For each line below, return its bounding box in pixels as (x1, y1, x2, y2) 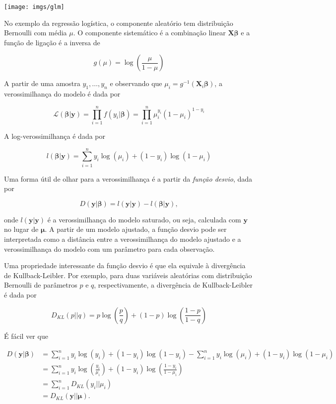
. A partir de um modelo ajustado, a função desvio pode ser (45, 224, 227, 234)
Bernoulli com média (4, 27, 67, 38)
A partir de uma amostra (4, 78, 80, 89)
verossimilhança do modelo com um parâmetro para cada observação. (4, 243, 215, 254)
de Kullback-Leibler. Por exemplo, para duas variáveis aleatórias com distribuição (4, 270, 252, 280)
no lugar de (4, 224, 39, 234)
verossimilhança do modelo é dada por (4, 89, 121, 99)
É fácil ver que (4, 330, 48, 341)
